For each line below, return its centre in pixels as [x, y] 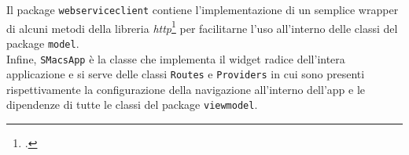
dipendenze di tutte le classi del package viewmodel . [132, 105]
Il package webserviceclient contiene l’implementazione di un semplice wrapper [203, 9]
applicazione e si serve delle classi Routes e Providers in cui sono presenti [186, 74]
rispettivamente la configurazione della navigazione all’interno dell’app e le [186, 89]
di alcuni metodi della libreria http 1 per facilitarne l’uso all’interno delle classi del [202, 27]
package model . [43, 43]
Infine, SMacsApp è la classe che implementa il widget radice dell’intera [176, 58]
